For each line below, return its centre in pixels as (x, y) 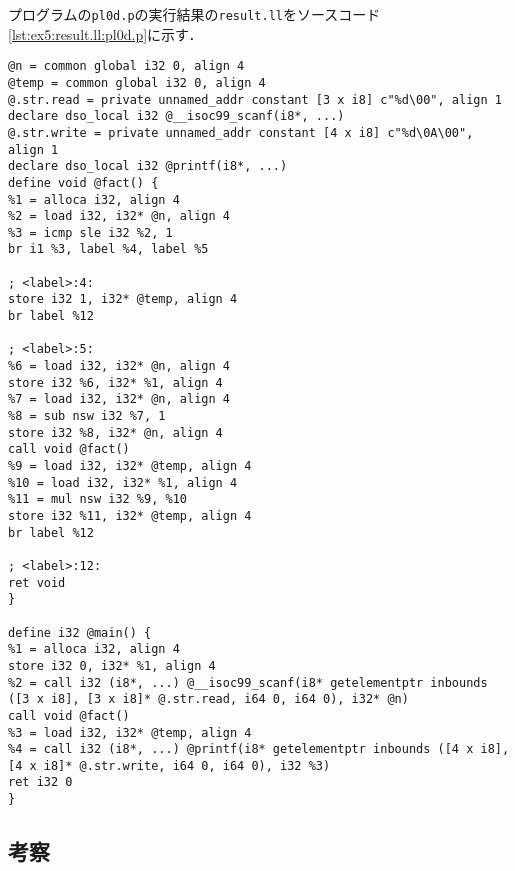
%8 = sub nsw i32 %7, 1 (87, 416)
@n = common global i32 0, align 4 (126, 66)
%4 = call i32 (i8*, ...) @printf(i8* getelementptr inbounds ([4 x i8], (259, 749)
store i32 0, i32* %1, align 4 (112, 665)
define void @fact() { (83, 182)
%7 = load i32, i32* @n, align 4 (119, 399)
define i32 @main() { (80, 632)
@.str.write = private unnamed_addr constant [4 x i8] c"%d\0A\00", (241, 132)
